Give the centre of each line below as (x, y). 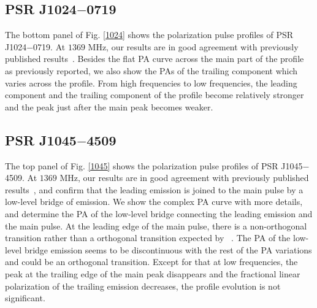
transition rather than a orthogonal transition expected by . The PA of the (148, 238)
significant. (25, 298)
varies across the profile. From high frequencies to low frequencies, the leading (151, 83)
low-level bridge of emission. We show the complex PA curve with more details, (154, 202)
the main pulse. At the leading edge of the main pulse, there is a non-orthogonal (156, 225)
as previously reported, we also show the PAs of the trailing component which (151, 70)
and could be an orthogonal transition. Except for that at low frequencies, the (151, 262)
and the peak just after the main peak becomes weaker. (109, 106)
